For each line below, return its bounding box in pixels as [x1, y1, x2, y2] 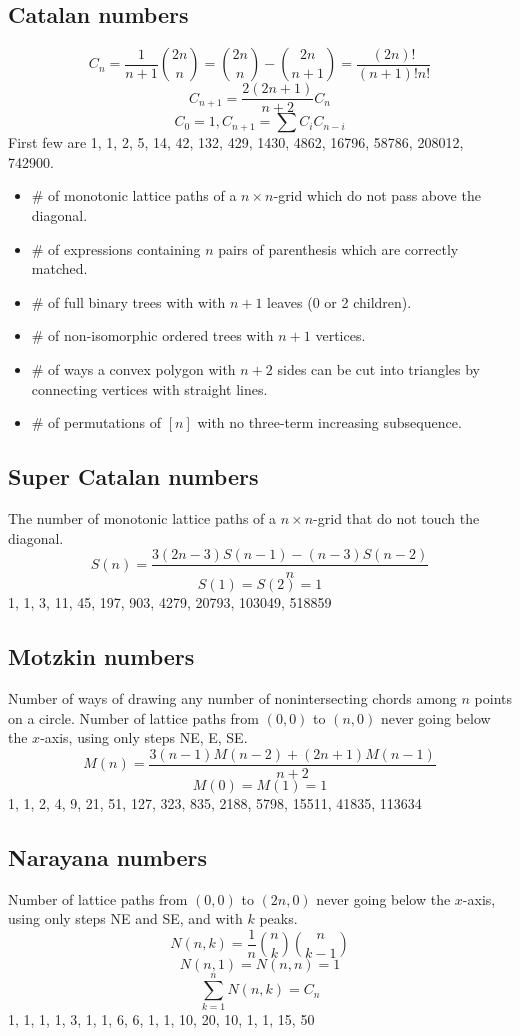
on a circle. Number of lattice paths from [8, 707, 260, 728]
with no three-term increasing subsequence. [197, 412, 462, 433]
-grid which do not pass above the [273, 185, 481, 206]
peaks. [259, 908, 298, 929]
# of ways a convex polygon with [31, 359, 236, 380]
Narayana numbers [8, 841, 207, 872]
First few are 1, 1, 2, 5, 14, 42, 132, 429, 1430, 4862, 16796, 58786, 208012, [8, 132, 464, 153]
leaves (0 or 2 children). [267, 291, 412, 312]
